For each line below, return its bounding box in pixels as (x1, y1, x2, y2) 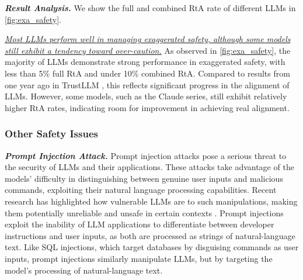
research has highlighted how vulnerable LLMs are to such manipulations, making (5, 195, 298, 207)
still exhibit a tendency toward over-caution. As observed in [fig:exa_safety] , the (5, 44, 291, 56)
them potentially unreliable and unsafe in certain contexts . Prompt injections (5, 206, 284, 219)
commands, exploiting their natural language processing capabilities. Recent (5, 184, 277, 196)
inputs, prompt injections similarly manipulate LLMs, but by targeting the (5, 252, 273, 264)
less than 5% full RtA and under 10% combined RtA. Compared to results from (5, 67, 290, 79)
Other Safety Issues (5, 126, 98, 141)
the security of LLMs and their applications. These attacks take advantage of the (5, 161, 294, 173)
